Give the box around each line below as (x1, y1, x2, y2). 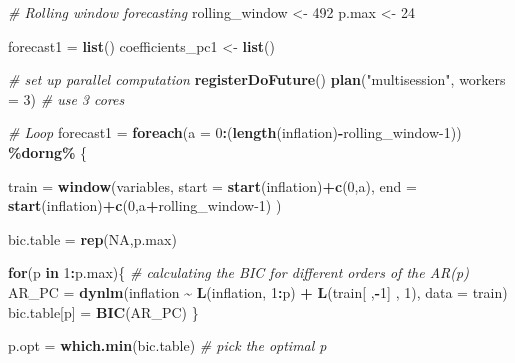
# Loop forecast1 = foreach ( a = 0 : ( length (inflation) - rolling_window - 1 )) (8, 122, 462, 143)
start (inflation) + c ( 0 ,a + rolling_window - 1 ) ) (8, 195, 282, 216)
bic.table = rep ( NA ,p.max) (8, 228, 177, 249)
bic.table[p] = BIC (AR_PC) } (8, 301, 199, 322)
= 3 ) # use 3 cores (8, 88, 125, 109)
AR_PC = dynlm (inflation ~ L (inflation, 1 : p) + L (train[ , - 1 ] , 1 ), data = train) (8, 281, 508, 302)
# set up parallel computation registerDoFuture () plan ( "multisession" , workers (8, 69, 506, 90)
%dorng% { (8, 141, 88, 162)
